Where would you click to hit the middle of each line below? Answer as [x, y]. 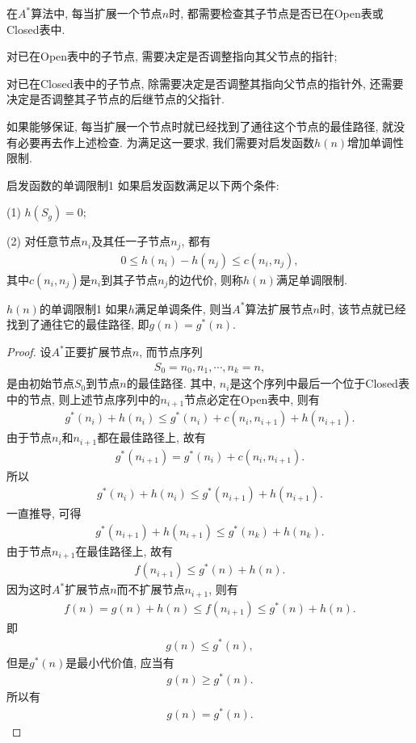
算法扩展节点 [279, 308]
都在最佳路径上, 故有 [151, 437]
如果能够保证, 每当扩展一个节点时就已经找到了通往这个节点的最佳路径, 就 [200, 126]
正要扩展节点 [98, 352]
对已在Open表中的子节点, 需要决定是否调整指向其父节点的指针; [172, 56]
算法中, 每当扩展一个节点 [97, 13]
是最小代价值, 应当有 [120, 662]
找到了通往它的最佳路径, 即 [78, 324]
